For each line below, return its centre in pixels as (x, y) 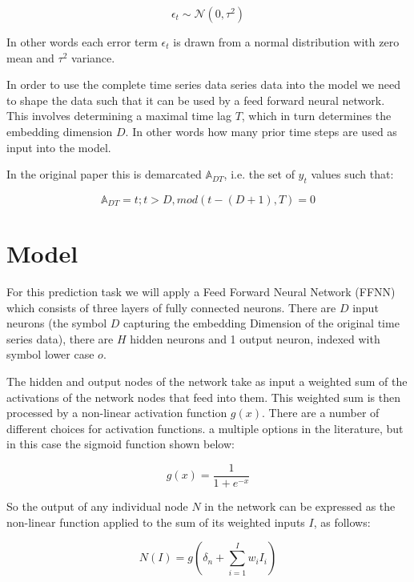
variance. (93, 57)
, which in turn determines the (316, 116)
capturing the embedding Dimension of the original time (261, 323)
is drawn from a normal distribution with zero (286, 42)
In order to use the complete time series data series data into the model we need (204, 84)
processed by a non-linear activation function (117, 413)
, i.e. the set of (259, 174)
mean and (30, 57)
